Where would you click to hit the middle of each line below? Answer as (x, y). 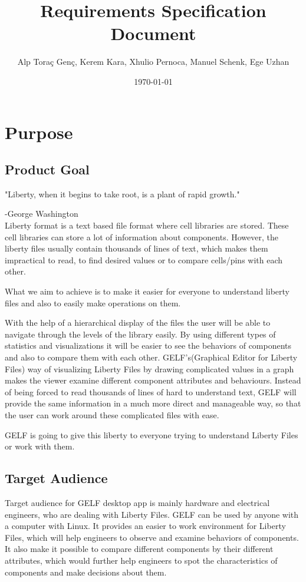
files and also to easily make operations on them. (93, 302)
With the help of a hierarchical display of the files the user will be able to (138, 323)
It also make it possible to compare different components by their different (139, 549)
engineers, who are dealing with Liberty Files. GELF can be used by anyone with (152, 514)
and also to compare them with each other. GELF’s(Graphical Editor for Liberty (151, 357)
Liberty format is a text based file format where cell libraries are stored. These (147, 225)
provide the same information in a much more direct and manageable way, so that (153, 403)
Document (153, 33)
